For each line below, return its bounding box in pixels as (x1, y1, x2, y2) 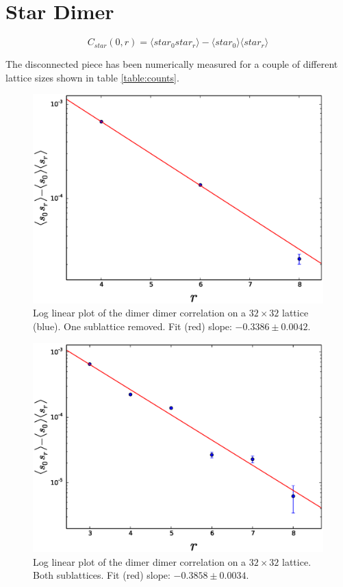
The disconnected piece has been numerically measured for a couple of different (5, 57, 338, 71)
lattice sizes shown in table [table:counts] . (5, 70, 179, 84)
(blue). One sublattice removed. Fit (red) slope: (33, 319, 232, 334)
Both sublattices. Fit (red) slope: (33, 568, 170, 582)
